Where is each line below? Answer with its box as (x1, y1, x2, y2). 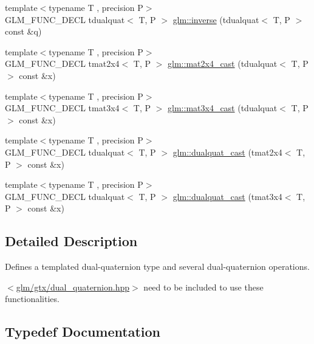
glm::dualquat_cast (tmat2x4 (172, 145, 282, 158)
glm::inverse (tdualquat (172, 13, 259, 26)
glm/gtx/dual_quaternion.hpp (16, 280, 130, 293)
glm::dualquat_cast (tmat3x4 (172, 190, 282, 202)
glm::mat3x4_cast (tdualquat (168, 101, 278, 114)
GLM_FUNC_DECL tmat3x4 (5, 101, 120, 114)
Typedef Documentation (5, 322, 160, 341)
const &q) (5, 25, 42, 38)
